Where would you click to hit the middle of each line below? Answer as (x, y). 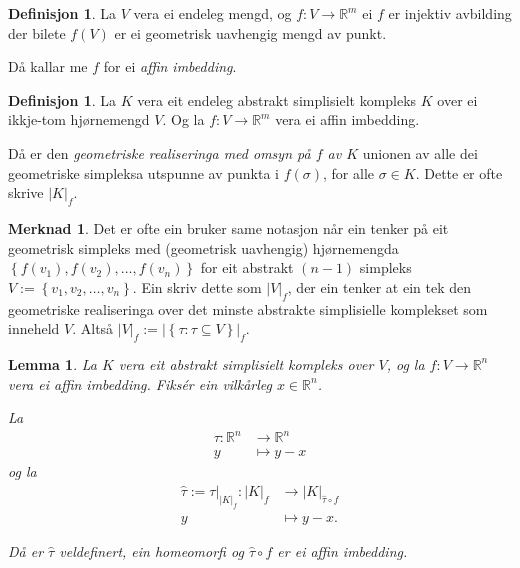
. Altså (93, 328)
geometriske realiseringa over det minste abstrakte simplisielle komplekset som (248, 308)
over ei (457, 99)
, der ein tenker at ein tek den (379, 286)
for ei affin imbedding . (170, 66)
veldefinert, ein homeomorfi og (151, 550)
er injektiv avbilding (450, 13)
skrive (26, 192)
